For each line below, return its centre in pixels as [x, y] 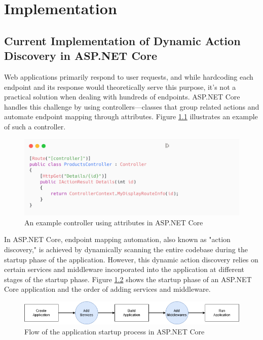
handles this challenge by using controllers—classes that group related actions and [132, 106]
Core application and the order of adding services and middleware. [107, 289]
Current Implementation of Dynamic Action [122, 40]
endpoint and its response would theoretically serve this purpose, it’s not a [120, 87]
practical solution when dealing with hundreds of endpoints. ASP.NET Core [122, 97]
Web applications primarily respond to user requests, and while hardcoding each [129, 76]
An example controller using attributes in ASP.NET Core [114, 222]
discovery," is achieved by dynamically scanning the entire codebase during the [126, 249]
